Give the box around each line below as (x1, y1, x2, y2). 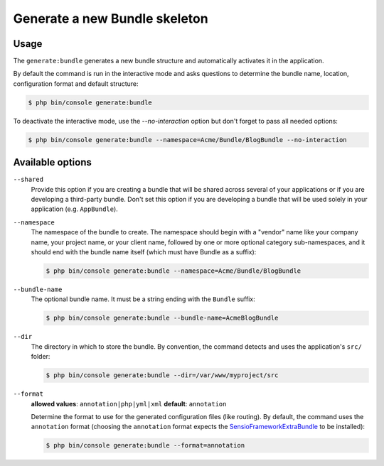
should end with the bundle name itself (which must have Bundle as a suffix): (31, 248, 257, 256)
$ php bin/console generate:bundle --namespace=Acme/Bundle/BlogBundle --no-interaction (28, 136, 348, 143)
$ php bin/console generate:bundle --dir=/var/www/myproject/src (46, 372, 279, 379)
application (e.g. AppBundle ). (31, 205, 119, 213)
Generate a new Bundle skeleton (13, 11, 209, 26)
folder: (31, 352, 50, 361)
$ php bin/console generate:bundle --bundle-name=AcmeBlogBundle (46, 314, 279, 323)
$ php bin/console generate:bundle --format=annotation (46, 441, 245, 450)
